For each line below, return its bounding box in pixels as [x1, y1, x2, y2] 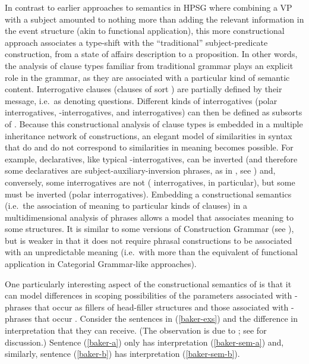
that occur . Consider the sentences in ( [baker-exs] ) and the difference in [34, 312, 298, 325]
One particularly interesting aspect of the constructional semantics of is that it [5, 277, 292, 290]
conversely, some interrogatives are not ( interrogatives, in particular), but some [5, 175, 295, 188]
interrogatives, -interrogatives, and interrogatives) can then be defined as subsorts [5, 106, 302, 118]
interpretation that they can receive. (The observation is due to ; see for [5, 324, 267, 337]
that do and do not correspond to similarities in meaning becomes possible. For [5, 141, 294, 153]
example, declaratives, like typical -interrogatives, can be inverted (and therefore [5, 152, 298, 165]
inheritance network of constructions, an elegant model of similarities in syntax [5, 129, 292, 142]
